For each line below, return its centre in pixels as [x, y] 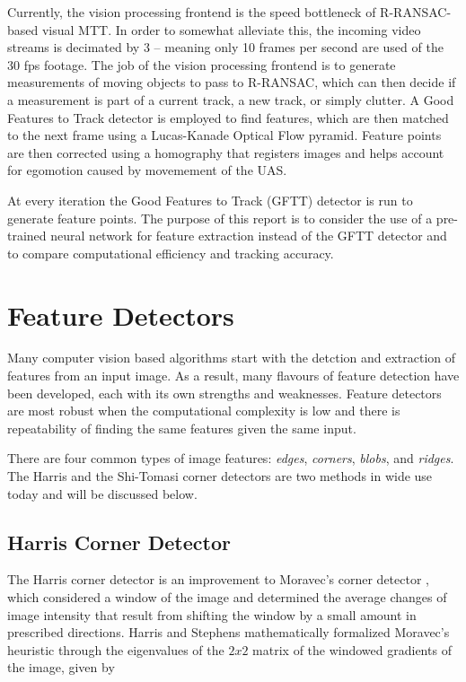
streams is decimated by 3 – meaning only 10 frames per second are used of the [225, 47]
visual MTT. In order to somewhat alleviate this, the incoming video [231, 29]
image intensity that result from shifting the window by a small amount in [212, 614]
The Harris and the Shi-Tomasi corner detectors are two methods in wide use [220, 476]
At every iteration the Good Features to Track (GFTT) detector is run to [210, 200]
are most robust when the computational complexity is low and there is [204, 411]
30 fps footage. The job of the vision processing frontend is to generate [202, 64]
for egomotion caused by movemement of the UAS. [147, 170]
